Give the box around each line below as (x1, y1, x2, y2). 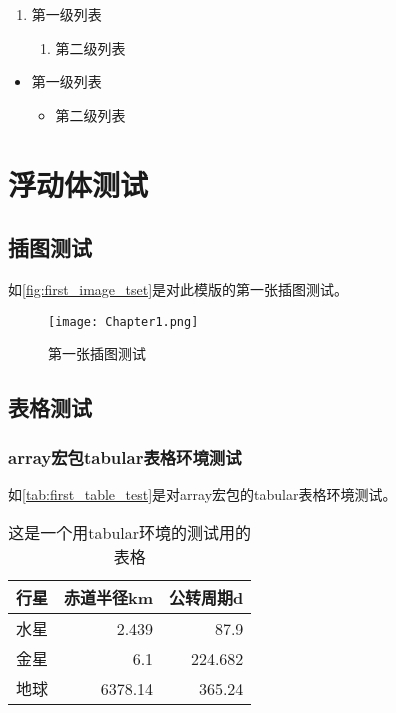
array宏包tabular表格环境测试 (8, 444, 242, 469)
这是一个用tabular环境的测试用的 (8, 521, 252, 545)
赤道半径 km (64, 586, 154, 610)
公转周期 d (169, 586, 244, 610)
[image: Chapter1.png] (48, 314, 199, 329)
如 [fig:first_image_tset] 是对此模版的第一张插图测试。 (8, 278, 349, 299)
